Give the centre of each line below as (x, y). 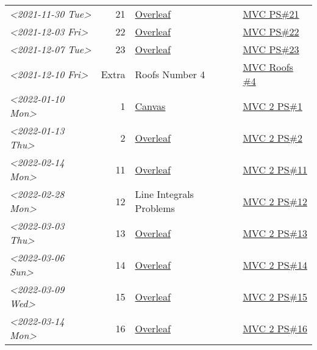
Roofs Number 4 (170, 74)
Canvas (150, 106)
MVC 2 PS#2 (272, 137)
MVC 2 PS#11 (275, 169)
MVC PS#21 (271, 14)
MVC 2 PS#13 (275, 233)
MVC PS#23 (271, 49)
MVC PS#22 (271, 31)
